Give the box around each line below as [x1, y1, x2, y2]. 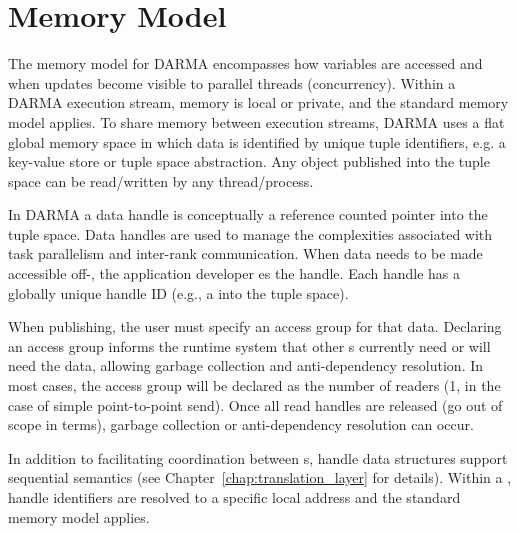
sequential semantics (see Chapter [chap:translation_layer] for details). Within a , [8, 467, 512, 488]
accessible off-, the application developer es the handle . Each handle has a [8, 263, 461, 284]
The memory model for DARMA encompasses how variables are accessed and [8, 53, 483, 74]
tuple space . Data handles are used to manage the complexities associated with [8, 223, 493, 244]
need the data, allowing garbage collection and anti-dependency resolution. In [8, 355, 484, 376]
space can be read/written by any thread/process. [8, 170, 314, 191]
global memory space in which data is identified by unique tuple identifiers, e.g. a [8, 131, 506, 152]
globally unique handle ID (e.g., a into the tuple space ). [8, 282, 349, 303]
